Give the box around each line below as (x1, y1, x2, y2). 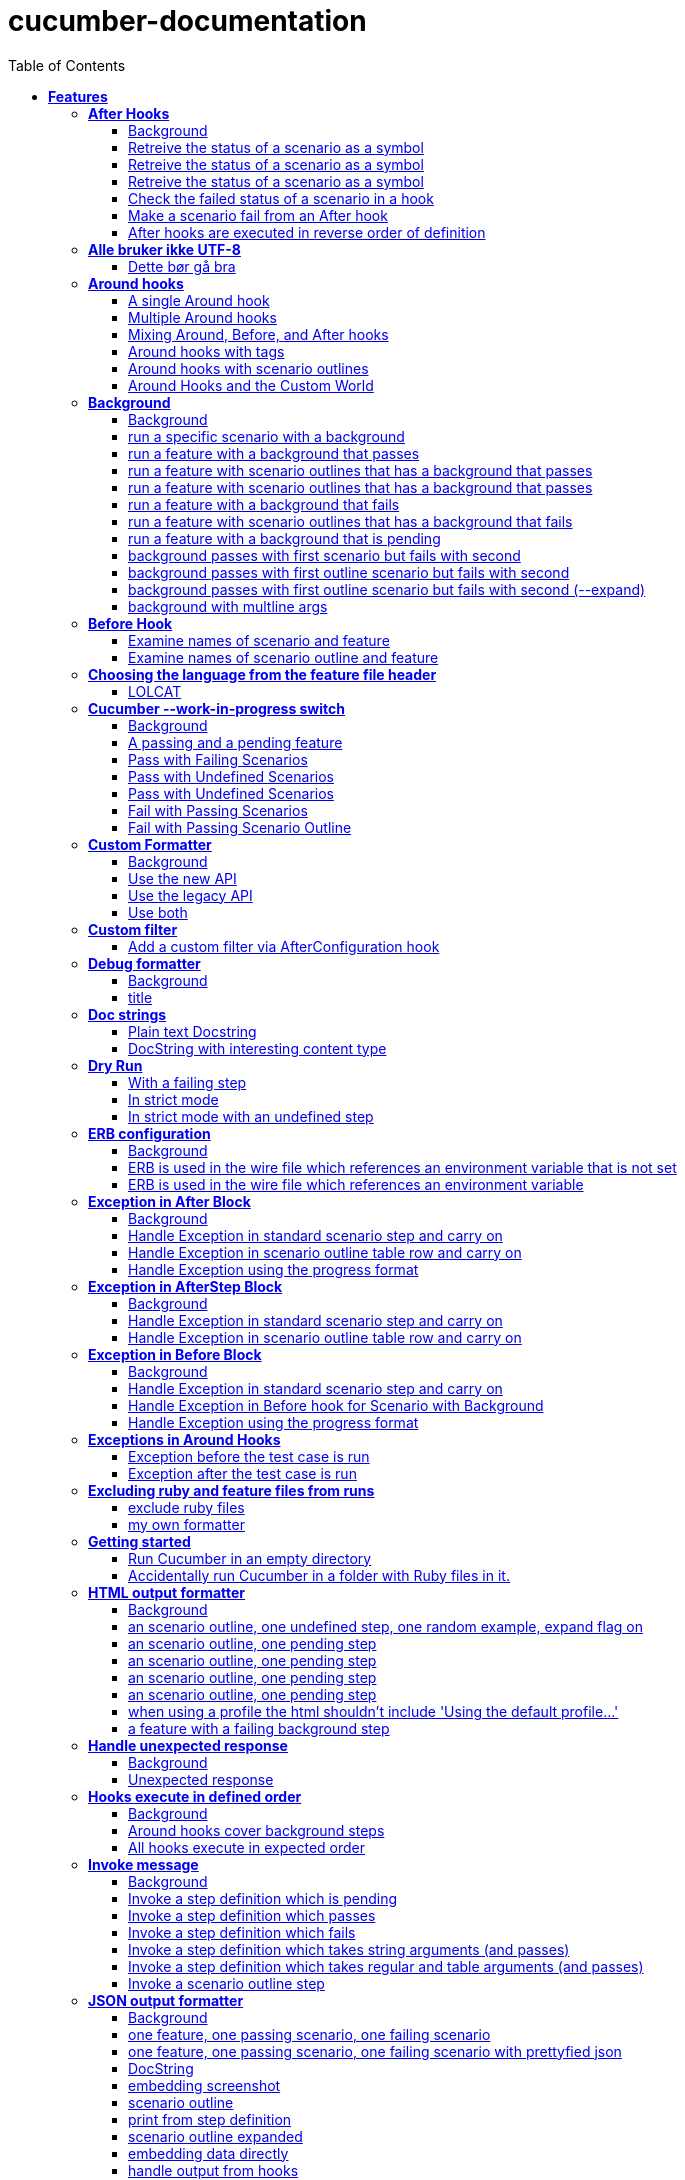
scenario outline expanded (128, 2127, 303, 2145)
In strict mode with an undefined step (128, 1107, 374, 1125)
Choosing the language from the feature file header (88, 665, 437, 683)
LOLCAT (128, 682, 182, 700)
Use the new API (128, 869, 237, 887)
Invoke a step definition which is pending (128, 1889, 398, 1907)
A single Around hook (128, 291, 270, 309)
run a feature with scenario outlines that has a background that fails (128, 512, 573, 530)
